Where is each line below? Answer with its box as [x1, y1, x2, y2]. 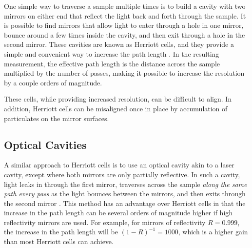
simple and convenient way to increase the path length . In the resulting [4, 48, 219, 59]
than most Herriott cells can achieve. [4, 236, 114, 247]
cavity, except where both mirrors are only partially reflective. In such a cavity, [4, 169, 240, 179]
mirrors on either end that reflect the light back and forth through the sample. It [4, 10, 246, 21]
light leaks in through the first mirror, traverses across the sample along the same [4, 179, 247, 189]
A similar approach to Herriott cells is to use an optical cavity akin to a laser [4, 160, 234, 170]
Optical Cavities [4, 137, 87, 152]
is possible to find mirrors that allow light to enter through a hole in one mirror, [4, 20, 244, 30]
